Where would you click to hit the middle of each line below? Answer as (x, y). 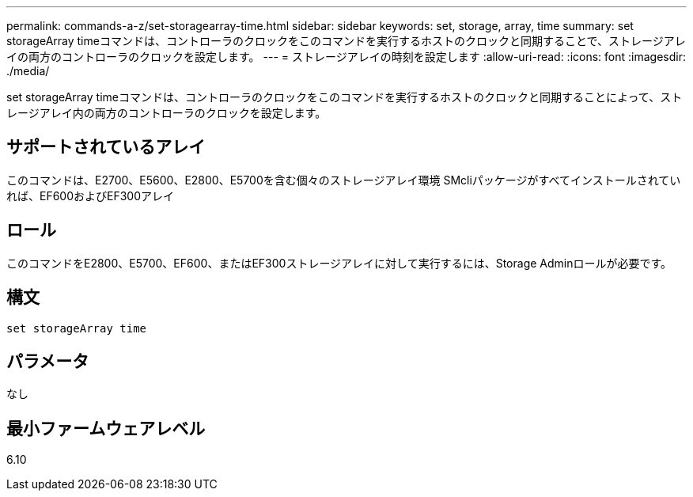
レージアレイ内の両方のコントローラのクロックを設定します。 (167, 113)
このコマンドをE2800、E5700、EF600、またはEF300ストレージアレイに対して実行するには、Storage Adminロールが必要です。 (339, 263)
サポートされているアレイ (106, 147)
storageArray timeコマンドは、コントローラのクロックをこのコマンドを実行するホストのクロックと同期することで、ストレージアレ (346, 41)
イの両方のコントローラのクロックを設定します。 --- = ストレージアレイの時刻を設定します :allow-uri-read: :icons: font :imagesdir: (346, 57)
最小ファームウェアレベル (106, 428)
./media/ (28, 71)
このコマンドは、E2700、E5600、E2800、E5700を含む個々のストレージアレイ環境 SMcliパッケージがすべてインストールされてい (344, 180)
